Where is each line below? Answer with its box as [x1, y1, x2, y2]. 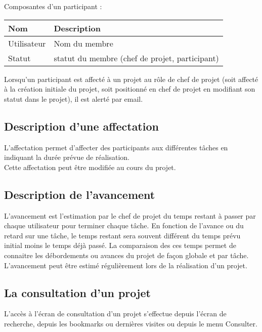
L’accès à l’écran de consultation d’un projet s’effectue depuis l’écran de [4, 308, 227, 319]
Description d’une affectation [4, 118, 159, 134]
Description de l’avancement [4, 186, 155, 202]
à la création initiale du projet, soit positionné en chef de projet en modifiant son [4, 84, 255, 94]
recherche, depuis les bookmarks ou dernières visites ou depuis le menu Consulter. [4, 318, 257, 328]
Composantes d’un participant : [4, 1, 102, 11]
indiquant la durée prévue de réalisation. [4, 152, 129, 162]
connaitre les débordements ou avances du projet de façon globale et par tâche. [4, 250, 249, 260]
